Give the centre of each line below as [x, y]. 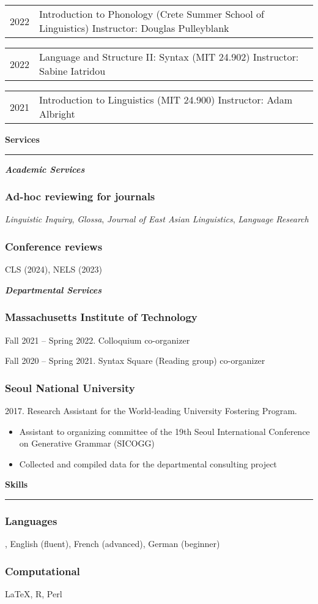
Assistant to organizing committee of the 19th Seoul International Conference [165, 431]
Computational [43, 571]
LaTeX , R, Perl [34, 594]
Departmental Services [54, 289]
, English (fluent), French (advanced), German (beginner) [113, 544]
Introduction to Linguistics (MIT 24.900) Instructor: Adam [166, 100]
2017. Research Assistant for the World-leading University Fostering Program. [151, 411]
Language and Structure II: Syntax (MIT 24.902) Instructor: [169, 57]
